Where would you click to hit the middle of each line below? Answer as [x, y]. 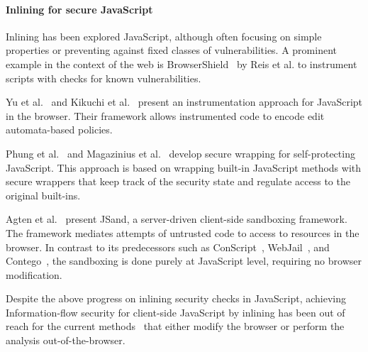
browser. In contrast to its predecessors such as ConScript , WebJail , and [168, 247]
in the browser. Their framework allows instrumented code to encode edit [165, 115]
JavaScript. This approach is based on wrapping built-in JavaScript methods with [184, 167]
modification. [34, 274]
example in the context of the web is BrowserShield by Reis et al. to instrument [182, 64]
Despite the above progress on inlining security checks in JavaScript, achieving [176, 298]
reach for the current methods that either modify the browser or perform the [175, 326]
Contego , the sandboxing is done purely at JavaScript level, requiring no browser [184, 261]
